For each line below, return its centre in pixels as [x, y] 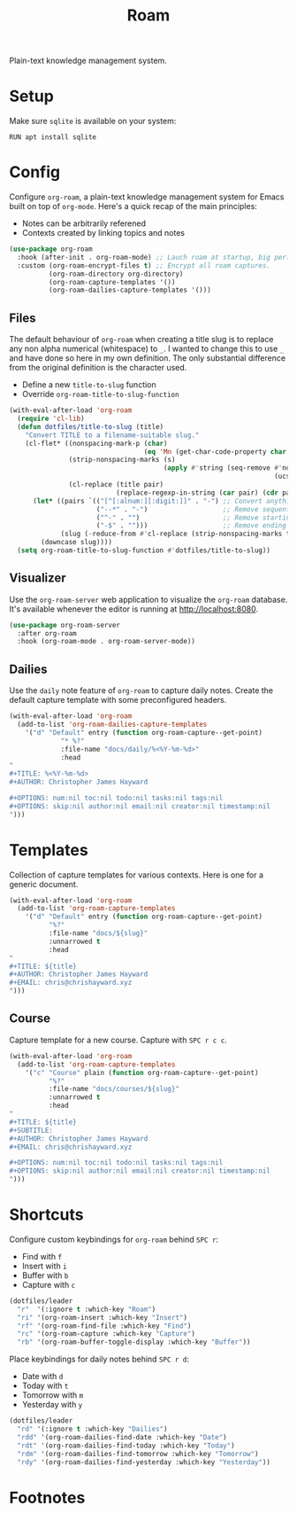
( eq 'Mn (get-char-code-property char [215, 452]
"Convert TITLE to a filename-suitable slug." [112, 435]
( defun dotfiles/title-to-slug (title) [91, 426]
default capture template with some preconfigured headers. [118, 700]
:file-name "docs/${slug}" [98, 933]
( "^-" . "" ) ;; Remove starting [195, 518]
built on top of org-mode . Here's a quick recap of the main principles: [133, 207]
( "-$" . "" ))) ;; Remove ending [191, 526]
